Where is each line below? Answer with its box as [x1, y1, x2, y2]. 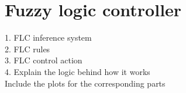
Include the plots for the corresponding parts [5, 77, 166, 89]
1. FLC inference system [5, 31, 92, 44]
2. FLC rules [5, 42, 50, 55]
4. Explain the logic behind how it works [5, 65, 150, 77]
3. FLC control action [5, 54, 82, 66]
